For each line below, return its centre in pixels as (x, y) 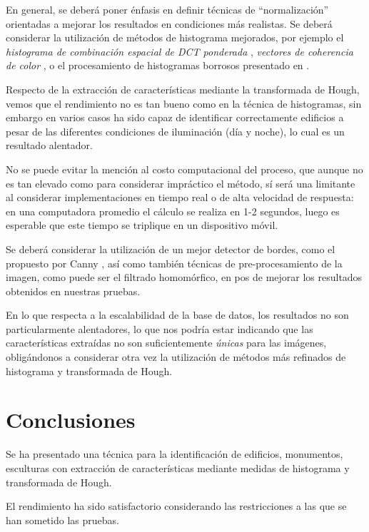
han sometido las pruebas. (62, 520)
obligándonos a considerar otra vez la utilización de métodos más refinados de (176, 357)
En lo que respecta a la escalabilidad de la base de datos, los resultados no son (177, 315)
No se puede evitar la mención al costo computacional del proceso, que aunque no (184, 169)
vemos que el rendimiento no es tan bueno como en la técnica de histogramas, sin (184, 103)
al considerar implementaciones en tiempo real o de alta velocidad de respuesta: (180, 197)
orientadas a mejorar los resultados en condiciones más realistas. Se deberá (169, 23)
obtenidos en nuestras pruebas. (73, 291)
